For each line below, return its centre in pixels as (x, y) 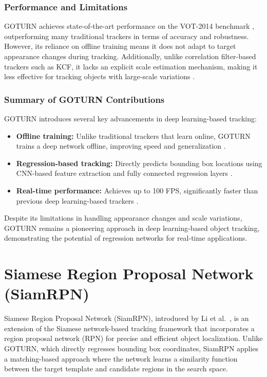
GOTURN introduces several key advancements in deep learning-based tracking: (130, 118)
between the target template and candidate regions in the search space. (116, 369)
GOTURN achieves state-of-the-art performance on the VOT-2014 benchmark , (129, 26)
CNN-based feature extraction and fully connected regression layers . (124, 173)
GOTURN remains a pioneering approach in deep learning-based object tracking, (132, 228)
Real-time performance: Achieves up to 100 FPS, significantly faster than (137, 190)
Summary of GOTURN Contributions (84, 99)
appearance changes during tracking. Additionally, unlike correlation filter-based (130, 56)
